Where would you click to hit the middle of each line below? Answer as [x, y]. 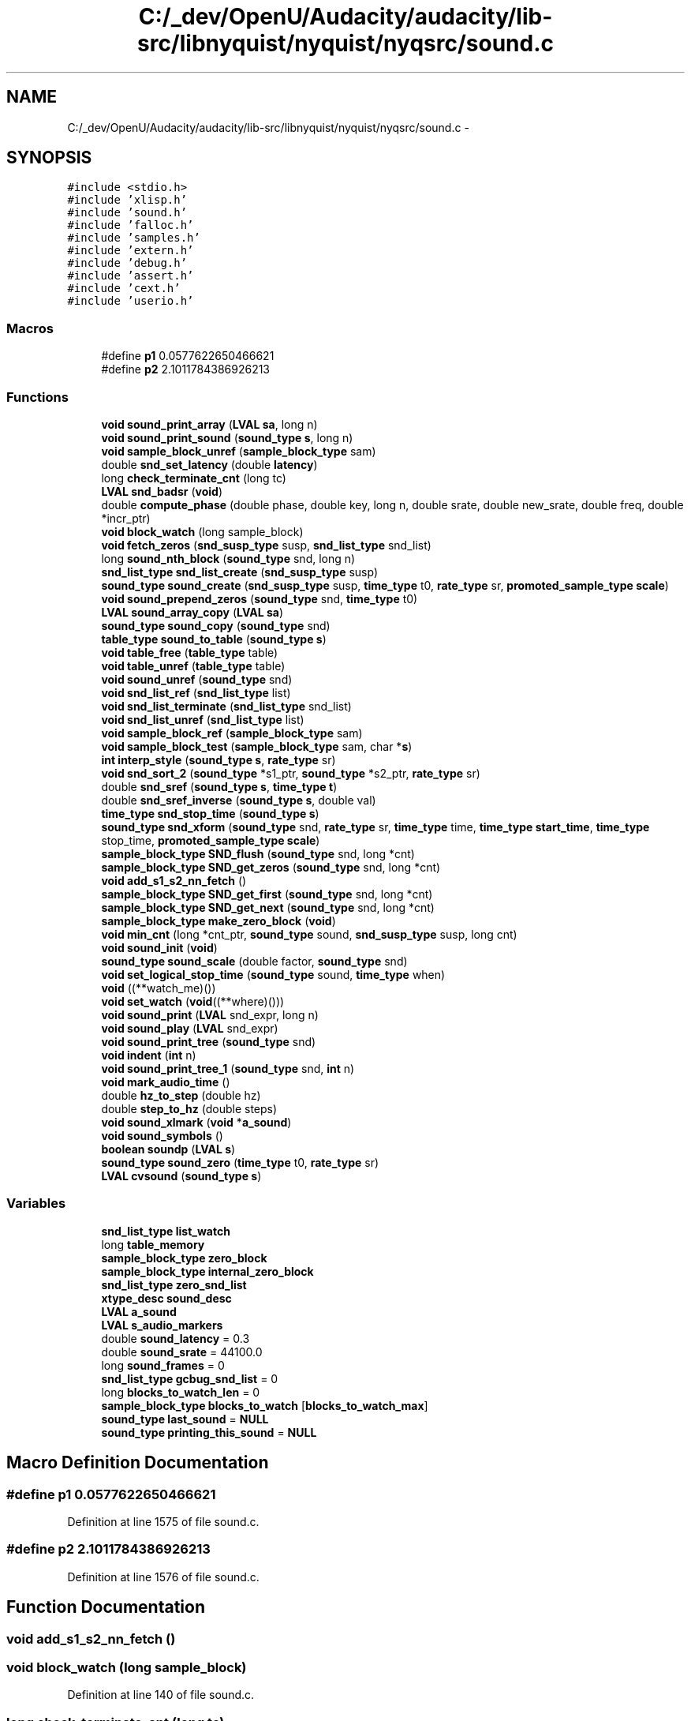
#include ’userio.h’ [131, 301]
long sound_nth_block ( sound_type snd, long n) [228, 558]
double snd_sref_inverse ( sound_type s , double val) [239, 800]
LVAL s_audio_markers [162, 1325]
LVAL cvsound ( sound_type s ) [181, 1175]
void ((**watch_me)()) [159, 988]
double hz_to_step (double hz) [181, 1095]
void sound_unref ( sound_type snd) [197, 679]
